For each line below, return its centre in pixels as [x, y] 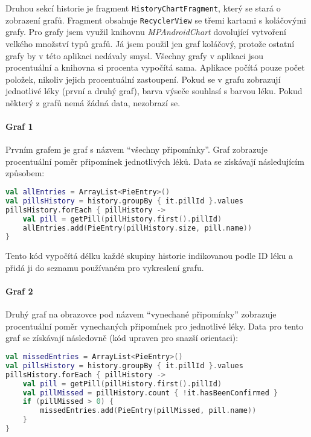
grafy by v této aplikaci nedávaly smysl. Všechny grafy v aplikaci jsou [134, 55]
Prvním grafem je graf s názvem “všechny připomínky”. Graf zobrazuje [136, 149]
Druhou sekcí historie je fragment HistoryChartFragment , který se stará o [143, 8]
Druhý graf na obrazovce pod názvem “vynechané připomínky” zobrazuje [141, 314]
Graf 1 [19, 126]
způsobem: [25, 173]
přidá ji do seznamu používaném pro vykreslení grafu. [105, 267]
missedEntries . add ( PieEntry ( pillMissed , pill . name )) [148, 411]
